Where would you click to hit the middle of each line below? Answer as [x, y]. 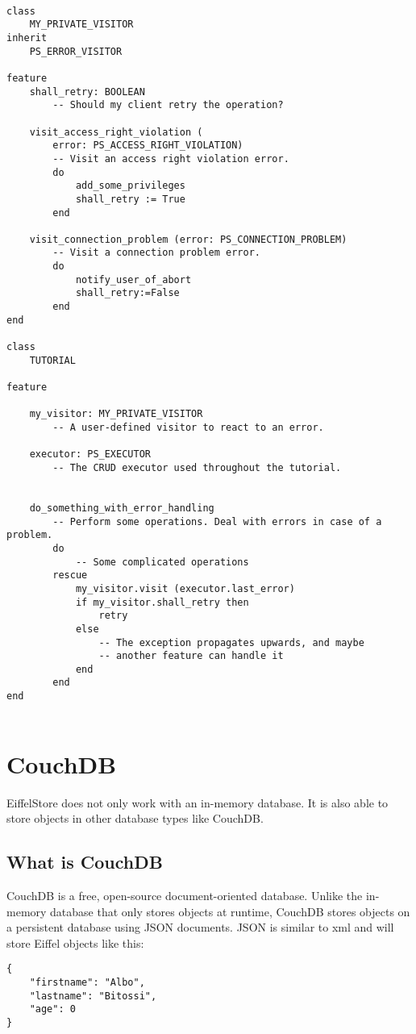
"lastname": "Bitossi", [93, 996]
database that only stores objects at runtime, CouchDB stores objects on [230, 911]
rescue [70, 575]
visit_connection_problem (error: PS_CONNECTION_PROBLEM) [188, 239]
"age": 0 [52, 1009]
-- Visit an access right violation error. [171, 158]
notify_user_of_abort [133, 279]
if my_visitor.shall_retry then [162, 602]
